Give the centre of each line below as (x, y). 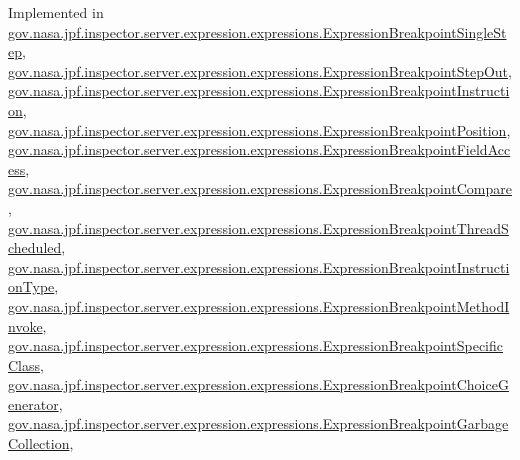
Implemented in (56, 12)
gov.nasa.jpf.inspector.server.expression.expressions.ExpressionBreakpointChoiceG (258, 384)
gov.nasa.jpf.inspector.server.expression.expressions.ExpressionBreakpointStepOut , (260, 70)
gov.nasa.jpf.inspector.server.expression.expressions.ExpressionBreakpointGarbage (258, 423)
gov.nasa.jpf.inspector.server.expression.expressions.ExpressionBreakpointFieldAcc (259, 149)
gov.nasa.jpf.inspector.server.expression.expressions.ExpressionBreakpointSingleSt (257, 31)
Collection (39, 443)
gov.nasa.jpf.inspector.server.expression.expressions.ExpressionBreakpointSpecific (255, 345)
